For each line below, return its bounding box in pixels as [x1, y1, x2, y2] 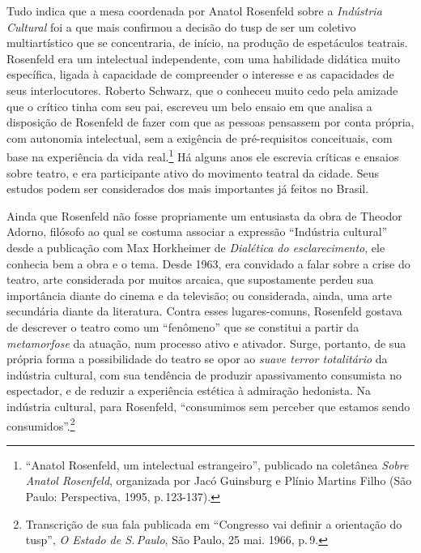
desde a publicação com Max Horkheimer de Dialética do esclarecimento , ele [6, 238, 385, 255]
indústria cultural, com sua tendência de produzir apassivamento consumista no [6, 366, 402, 383]
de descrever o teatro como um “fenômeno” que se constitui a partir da [6, 318, 359, 335]
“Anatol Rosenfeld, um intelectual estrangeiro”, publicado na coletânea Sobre [25, 456, 409, 473]
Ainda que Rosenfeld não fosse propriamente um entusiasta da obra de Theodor [6, 207, 402, 224]
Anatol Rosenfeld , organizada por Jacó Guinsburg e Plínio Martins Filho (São [25, 472, 412, 489]
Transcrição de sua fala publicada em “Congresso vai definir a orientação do [25, 515, 402, 532]
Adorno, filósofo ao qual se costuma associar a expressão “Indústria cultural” [6, 223, 388, 240]
